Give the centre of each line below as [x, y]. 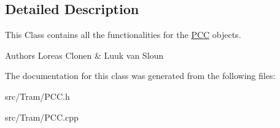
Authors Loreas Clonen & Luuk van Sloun [84, 55]
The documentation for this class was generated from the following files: [140, 76]
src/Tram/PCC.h [37, 96]
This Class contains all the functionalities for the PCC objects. [123, 35]
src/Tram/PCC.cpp [42, 117]
